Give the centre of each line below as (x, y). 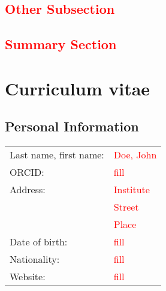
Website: (28, 277)
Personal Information (72, 126)
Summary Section (61, 44)
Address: (28, 190)
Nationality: (35, 259)
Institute (132, 190)
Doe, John (135, 155)
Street (126, 207)
